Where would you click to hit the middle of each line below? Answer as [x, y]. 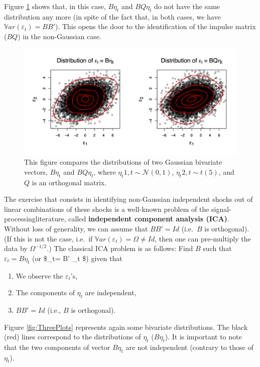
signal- [221, 209]
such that [217, 248]
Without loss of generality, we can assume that [76, 228]
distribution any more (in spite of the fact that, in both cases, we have [112, 16]
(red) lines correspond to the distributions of [73, 337]
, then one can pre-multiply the [203, 238]
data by [16, 248]
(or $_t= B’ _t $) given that [77, 258]
